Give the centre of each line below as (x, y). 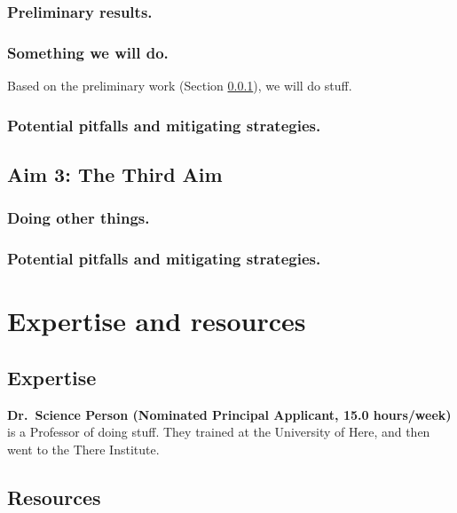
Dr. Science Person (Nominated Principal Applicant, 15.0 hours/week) (229, 414)
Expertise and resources (157, 321)
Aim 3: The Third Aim (115, 174)
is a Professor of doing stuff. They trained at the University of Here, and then (219, 432)
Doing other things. (79, 218)
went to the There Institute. (83, 449)
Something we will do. (88, 52)
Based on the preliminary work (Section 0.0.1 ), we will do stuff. (180, 86)
